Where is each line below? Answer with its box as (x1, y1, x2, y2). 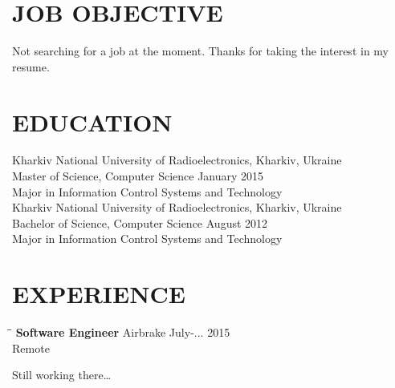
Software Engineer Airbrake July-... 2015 (15, 324, 230, 341)
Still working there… (12, 366, 112, 383)
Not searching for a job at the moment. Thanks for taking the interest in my (12, 42, 389, 59)
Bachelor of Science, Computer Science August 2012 (12, 214, 268, 231)
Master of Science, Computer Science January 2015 (12, 168, 264, 184)
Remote (12, 339, 50, 356)
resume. (12, 58, 50, 75)
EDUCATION (12, 105, 173, 138)
